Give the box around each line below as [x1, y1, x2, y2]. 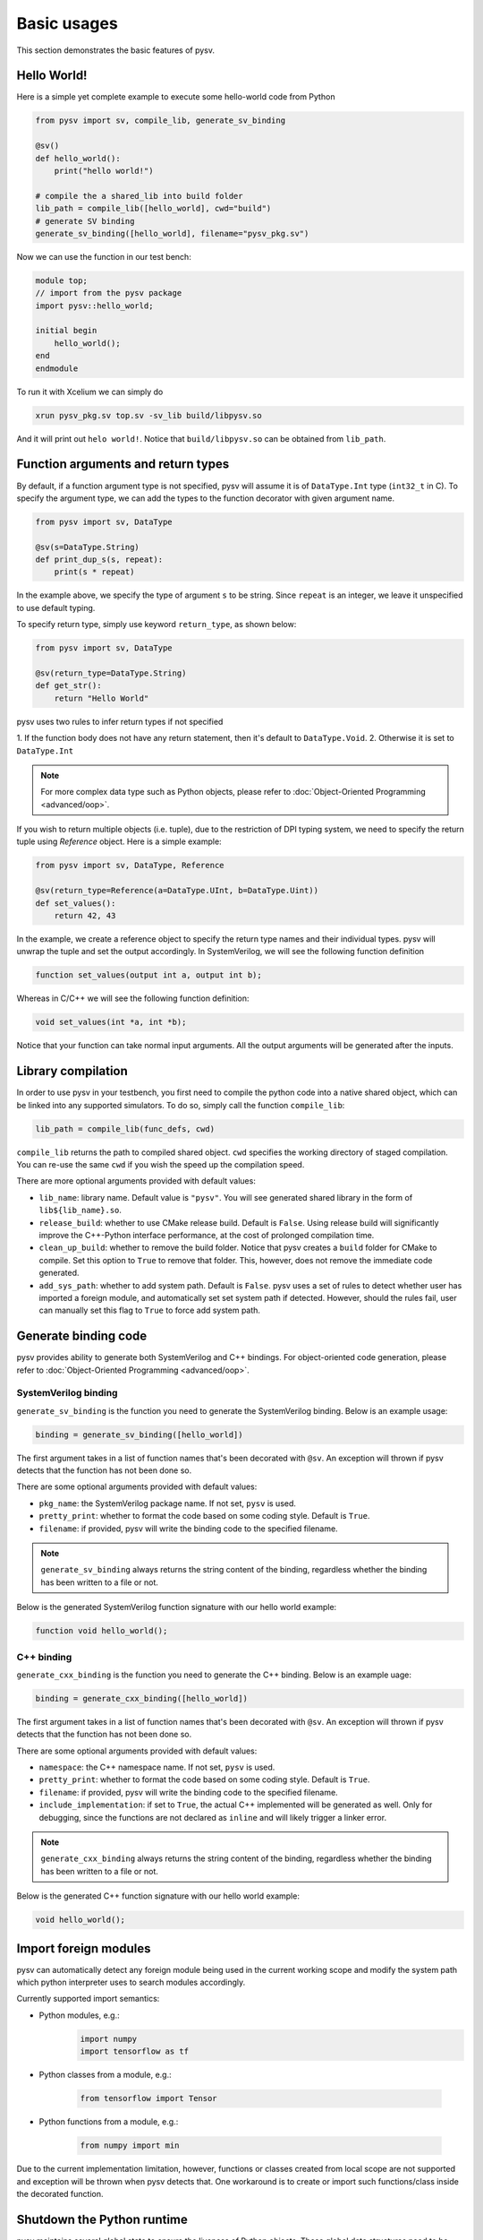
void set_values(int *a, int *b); [35, 1017, 187, 1028]
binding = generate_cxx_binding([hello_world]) [35, 1693, 248, 1703]
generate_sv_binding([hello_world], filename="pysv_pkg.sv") [35, 228, 309, 238]
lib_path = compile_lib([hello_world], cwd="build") [35, 203, 272, 214]
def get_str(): [35, 681, 102, 691]
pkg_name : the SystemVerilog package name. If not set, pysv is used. [38, 1497, 297, 1509]
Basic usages [16, 13, 118, 33]
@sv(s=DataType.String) [35, 542, 140, 552]
